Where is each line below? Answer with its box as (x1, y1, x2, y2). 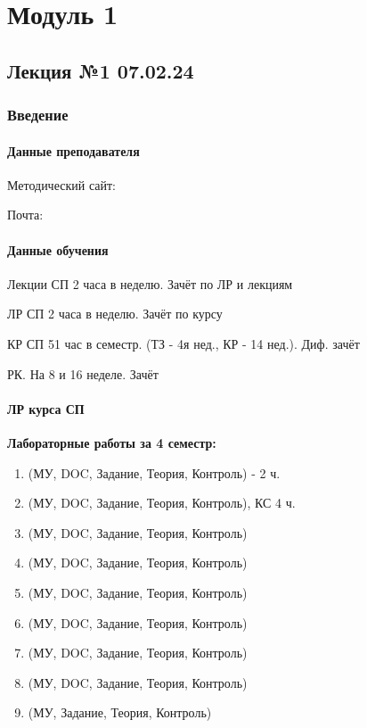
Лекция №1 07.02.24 (7, 56, 194, 84)
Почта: (7, 205, 44, 224)
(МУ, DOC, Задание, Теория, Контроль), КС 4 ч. (28, 493, 296, 512)
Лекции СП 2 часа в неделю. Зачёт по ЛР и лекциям (7, 274, 293, 293)
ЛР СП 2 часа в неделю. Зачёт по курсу (7, 304, 223, 323)
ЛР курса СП (7, 399, 85, 418)
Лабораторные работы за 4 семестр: (7, 433, 216, 451)
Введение (7, 103, 69, 126)
